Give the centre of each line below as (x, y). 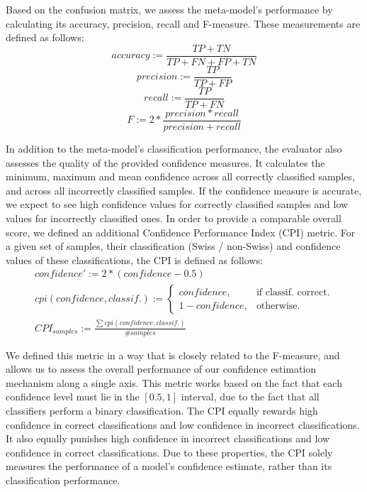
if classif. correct (292, 292)
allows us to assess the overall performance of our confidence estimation (161, 369)
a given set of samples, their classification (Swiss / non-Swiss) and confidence (173, 246)
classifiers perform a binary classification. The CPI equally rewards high (162, 410)
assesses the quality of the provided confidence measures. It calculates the (165, 162)
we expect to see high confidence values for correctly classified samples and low (177, 204)
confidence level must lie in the (73, 397)
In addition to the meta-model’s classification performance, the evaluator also (174, 149)
